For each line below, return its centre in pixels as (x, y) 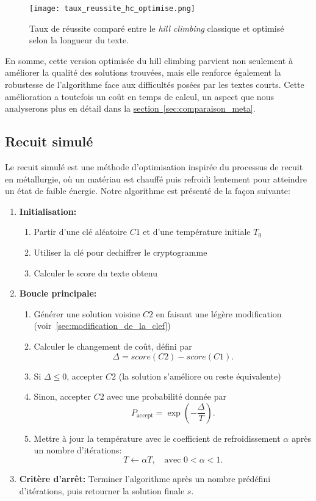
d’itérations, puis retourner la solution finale (102, 490)
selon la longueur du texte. (79, 40)
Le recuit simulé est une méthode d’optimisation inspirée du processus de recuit (154, 167)
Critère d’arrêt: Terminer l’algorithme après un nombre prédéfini (145, 478)
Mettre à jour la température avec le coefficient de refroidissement (157, 438)
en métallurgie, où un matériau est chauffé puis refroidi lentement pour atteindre (156, 178)
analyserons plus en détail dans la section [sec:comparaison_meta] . (130, 108)
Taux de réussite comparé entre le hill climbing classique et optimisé (157, 28)
